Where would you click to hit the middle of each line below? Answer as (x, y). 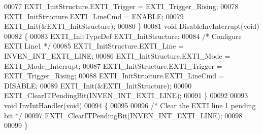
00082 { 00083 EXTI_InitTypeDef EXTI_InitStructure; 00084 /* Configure (123, 36)
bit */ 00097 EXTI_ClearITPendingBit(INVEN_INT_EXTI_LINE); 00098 (123, 115)
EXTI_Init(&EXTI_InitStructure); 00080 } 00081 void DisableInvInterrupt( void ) (132, 26)
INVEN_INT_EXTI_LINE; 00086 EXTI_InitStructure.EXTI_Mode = (117, 55)
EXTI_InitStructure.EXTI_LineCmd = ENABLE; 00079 (94, 16)
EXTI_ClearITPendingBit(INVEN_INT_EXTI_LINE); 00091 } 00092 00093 (126, 95)
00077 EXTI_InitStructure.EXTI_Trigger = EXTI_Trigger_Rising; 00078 (121, 6)
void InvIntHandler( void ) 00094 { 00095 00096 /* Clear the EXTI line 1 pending (130, 105)
